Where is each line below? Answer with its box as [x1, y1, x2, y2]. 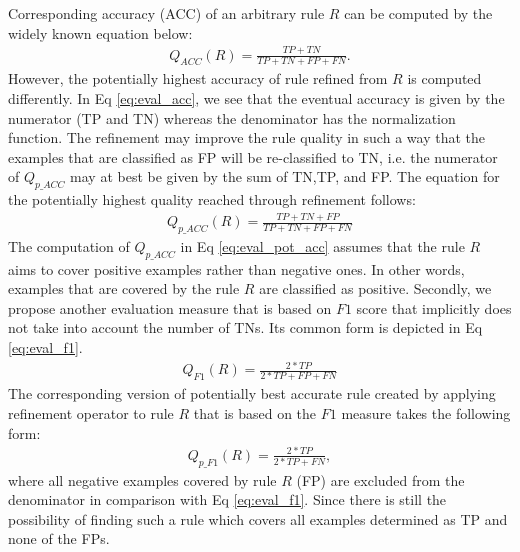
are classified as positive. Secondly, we [259, 278, 492, 299]
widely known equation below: [8, 22, 193, 43]
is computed [407, 68, 482, 89]
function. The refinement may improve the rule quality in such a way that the [8, 127, 485, 148]
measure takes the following [341, 403, 511, 424]
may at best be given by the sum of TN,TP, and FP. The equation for [70, 166, 500, 187]
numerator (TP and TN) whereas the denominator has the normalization [8, 107, 456, 128]
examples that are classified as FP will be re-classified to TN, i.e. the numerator [8, 146, 498, 167]
